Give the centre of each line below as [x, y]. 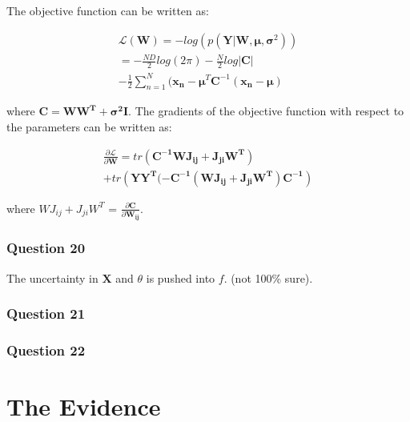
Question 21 [46, 313]
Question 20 [46, 248]
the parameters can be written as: [89, 126]
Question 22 [46, 350]
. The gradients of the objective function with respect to [266, 111]
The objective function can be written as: [108, 10]
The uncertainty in [52, 277]
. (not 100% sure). [268, 277]
